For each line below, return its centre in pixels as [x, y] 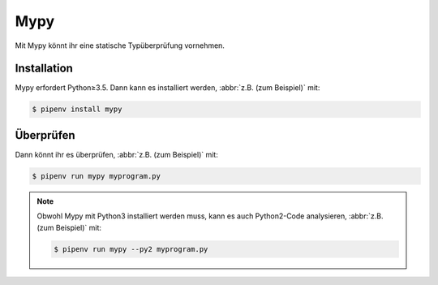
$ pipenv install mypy [77, 109]
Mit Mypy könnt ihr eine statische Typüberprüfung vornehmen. [120, 45]
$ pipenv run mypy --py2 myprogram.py [131, 249]
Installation [44, 69]
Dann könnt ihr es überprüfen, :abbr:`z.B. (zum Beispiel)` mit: [116, 154]
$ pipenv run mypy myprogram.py [97, 176]
